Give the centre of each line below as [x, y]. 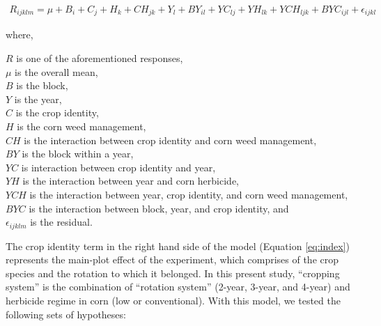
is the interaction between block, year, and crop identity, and [159, 208]
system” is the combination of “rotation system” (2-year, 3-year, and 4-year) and [178, 287]
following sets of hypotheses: [66, 314]
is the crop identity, [57, 112]
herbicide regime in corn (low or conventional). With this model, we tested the [173, 301]
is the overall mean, [56, 71]
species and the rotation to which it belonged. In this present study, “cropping [173, 273]
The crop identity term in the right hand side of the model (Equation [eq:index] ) [178, 246]
